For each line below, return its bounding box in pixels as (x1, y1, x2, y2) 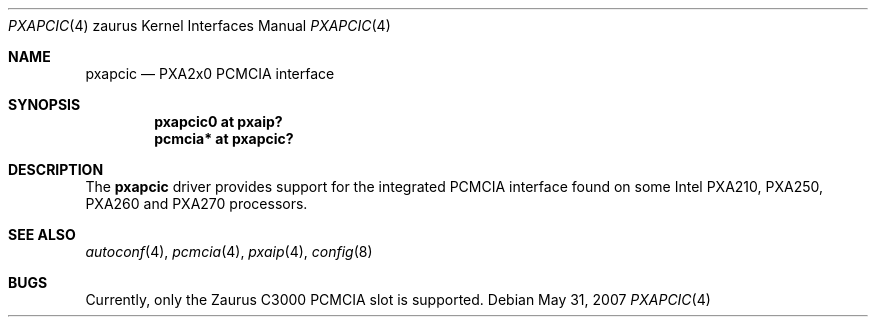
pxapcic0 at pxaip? (154, 113, 283, 130)
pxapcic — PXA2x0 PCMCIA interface (85, 65, 335, 82)
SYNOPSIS (8, 96, 81, 113)
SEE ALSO (8, 226, 76, 243)
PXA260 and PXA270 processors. (85, 195, 308, 212)
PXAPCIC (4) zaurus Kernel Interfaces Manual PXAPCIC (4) (8, 17, 391, 34)
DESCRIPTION (8, 161, 104, 178)
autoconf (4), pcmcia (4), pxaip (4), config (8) (85, 243, 373, 260)
